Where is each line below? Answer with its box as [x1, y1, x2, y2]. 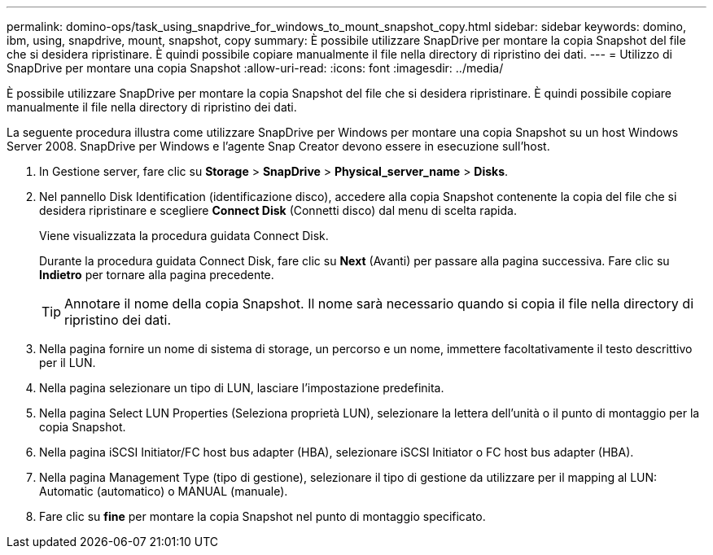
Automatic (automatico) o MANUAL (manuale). [39, 484, 288, 498]
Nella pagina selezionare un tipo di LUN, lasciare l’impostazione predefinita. [39, 381, 444, 395]
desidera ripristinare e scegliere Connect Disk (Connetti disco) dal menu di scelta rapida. [39, 203, 517, 217]
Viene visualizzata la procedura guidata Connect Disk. [39, 229, 329, 243]
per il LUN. [39, 356, 96, 369]
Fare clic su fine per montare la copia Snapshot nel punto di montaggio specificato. [39, 509, 486, 523]
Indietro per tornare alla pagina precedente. [39, 268, 274, 282]
